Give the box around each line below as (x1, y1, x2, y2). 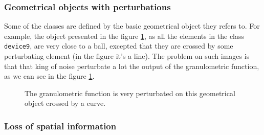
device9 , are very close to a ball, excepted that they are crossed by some (4, 40, 233, 51)
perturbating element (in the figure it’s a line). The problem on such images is (4, 51, 250, 61)
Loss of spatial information (4, 119, 117, 132)
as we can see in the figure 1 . (4, 71, 95, 81)
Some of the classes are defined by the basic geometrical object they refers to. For (4, 20, 260, 31)
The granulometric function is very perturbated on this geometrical (25, 87, 235, 98)
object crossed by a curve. (25, 98, 106, 108)
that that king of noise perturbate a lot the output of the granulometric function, (4, 60, 259, 71)
